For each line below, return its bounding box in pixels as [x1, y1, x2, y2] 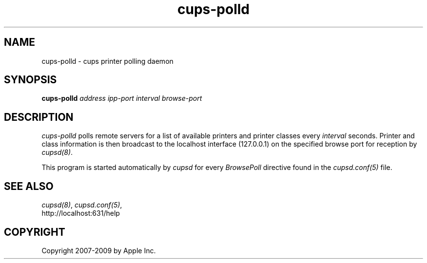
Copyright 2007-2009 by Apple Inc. [41, 246, 156, 255]
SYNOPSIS [4, 74, 57, 86]
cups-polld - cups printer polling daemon [41, 56, 174, 65]
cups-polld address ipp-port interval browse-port [41, 94, 202, 103]
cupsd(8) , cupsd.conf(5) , [41, 201, 122, 209]
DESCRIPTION [4, 111, 74, 123]
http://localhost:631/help [41, 209, 120, 218]
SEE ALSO [4, 180, 54, 192]
